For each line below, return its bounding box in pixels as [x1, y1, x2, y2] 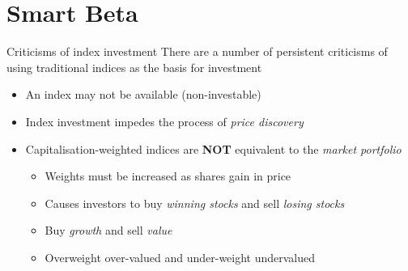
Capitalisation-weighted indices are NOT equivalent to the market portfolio [25, 140, 402, 157]
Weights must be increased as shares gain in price [45, 167, 291, 184]
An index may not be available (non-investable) [25, 86, 261, 103]
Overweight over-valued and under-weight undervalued [45, 248, 316, 265]
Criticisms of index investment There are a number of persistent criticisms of [6, 43, 388, 60]
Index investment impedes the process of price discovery [25, 112, 304, 129]
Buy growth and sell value [45, 222, 172, 239]
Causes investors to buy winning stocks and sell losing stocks [45, 194, 345, 211]
